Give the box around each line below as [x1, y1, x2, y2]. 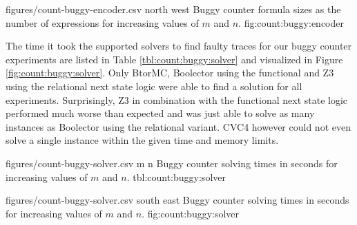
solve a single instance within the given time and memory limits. [6, 133, 279, 147]
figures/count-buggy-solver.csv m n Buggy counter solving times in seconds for [6, 156, 338, 170]
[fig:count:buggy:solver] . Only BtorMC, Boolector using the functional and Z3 [6, 65, 334, 80]
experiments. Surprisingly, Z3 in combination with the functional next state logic [6, 92, 348, 107]
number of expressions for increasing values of [6, 15, 199, 30]
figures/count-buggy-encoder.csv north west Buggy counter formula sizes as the [6, 2, 341, 16]
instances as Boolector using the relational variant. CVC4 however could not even [6, 119, 351, 133]
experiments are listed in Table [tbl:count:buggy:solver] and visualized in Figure [6, 52, 343, 66]
